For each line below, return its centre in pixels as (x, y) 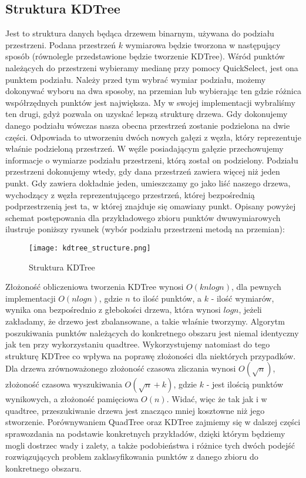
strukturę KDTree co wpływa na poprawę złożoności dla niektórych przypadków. (151, 355)
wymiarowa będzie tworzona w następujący (203, 44)
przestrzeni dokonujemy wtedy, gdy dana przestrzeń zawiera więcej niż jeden (143, 171)
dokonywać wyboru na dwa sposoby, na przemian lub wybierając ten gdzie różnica (153, 91)
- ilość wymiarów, (243, 298)
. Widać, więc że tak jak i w (217, 399)
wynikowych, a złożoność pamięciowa (72, 399)
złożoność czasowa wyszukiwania (64, 384)
